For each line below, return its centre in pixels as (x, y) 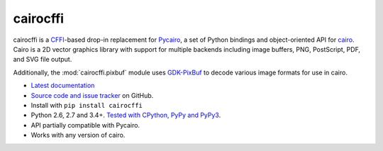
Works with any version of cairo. (78, 135)
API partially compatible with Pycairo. (85, 125)
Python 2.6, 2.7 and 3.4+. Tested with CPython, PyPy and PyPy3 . (126, 115)
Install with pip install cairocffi (87, 105)
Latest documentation (63, 86)
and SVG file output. (43, 60)
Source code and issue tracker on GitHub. (92, 95)
